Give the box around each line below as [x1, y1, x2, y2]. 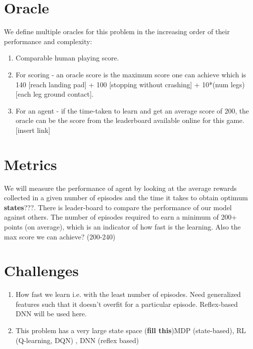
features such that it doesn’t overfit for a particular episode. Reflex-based [15, 298, 238, 309]
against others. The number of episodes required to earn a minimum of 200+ [4, 212, 237, 222]
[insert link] [15, 124, 51, 135]
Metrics [4, 154, 57, 174]
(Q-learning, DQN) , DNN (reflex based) [15, 335, 139, 345]
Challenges [4, 260, 79, 281]
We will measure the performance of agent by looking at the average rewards [4, 182, 237, 193]
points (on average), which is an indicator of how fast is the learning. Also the [4, 221, 241, 232]
